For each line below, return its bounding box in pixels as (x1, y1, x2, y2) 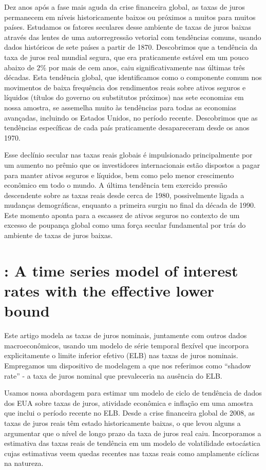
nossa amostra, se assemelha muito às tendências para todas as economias (4, 102, 236, 112)
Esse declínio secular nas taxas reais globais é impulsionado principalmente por (4, 149, 253, 160)
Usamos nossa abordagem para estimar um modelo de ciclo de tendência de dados (4, 387, 262, 398)
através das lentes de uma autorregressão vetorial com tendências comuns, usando (4, 31, 261, 42)
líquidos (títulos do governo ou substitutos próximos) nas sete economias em (4, 92, 244, 103)
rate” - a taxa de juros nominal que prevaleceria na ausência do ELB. (4, 370, 222, 381)
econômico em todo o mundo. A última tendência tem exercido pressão (4, 180, 227, 190)
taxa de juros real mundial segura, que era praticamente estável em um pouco (4, 51, 249, 62)
